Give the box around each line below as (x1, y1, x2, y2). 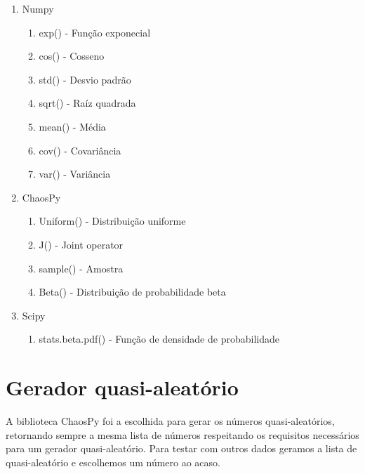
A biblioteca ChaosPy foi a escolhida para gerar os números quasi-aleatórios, (6, 414, 335, 428)
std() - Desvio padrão (39, 72, 131, 86)
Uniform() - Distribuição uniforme (39, 213, 186, 228)
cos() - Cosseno (39, 48, 105, 63)
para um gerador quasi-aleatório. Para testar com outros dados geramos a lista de (6, 441, 357, 456)
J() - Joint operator (39, 237, 124, 251)
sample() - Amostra (39, 261, 124, 275)
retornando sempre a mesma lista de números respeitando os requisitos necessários (6, 427, 359, 442)
